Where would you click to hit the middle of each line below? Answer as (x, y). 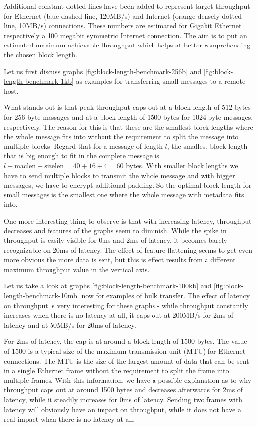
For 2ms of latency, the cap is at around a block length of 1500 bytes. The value (126, 341)
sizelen (54, 166)
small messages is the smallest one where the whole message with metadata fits (124, 194)
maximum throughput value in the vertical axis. (77, 269)
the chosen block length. (41, 54)
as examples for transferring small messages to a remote (161, 81)
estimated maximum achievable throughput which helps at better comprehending (127, 45)
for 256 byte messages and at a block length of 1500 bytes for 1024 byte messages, (128, 117)
